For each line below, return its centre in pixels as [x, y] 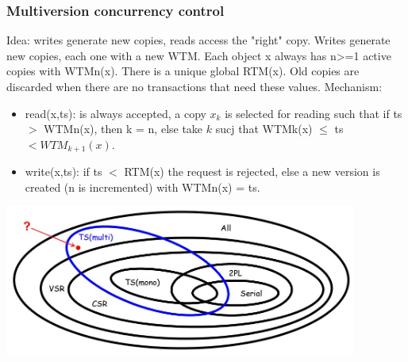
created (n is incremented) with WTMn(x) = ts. [142, 187]
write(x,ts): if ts [64, 171]
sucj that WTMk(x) [264, 129]
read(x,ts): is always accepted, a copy [115, 113]
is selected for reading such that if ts [314, 113]
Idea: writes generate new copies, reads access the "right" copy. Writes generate [198, 40]
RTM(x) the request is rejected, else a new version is [252, 171]
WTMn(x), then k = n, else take [123, 129]
